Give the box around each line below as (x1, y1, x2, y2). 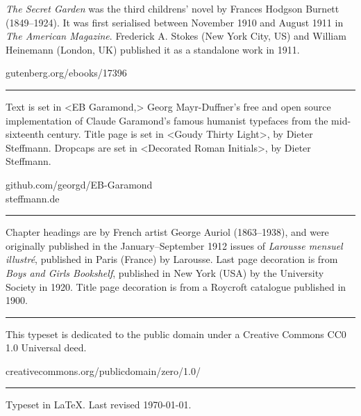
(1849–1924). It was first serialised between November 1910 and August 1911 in (6, 15, 344, 29)
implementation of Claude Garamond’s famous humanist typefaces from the (6, 113, 328, 127)
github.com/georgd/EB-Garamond (6, 177, 153, 191)
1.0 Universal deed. (6, 340, 87, 355)
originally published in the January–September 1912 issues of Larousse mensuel (6, 238, 343, 253)
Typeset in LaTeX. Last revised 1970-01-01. (6, 397, 192, 412)
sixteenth (6, 127, 44, 141)
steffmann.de (6, 191, 60, 205)
